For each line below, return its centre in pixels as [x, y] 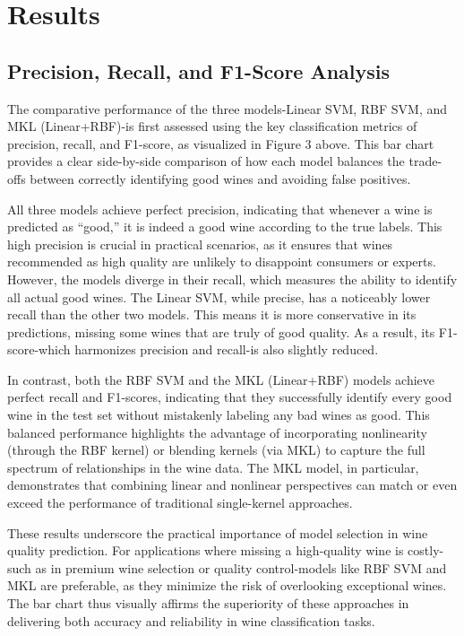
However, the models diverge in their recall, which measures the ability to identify [232, 279]
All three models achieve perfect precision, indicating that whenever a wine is [220, 209]
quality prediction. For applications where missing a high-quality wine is [206, 550]
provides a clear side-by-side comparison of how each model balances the [206, 161]
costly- [426, 550]
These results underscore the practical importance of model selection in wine [218, 532]
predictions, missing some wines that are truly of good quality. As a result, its [221, 331]
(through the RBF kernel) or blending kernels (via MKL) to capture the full [216, 450]
